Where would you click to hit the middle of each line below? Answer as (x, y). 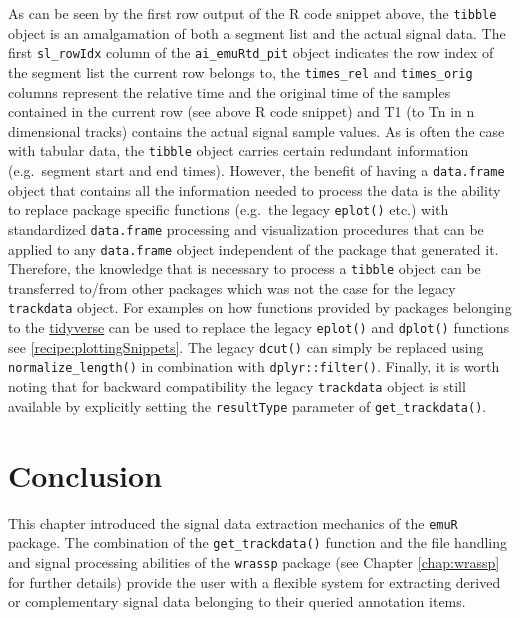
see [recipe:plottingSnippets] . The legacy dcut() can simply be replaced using (246, 346)
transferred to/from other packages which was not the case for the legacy (232, 287)
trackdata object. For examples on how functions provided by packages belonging (260, 307)
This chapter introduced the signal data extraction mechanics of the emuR (233, 522)
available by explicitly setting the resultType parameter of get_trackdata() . (247, 405)
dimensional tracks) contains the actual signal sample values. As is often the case (256, 130)
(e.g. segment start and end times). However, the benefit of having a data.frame (256, 170)
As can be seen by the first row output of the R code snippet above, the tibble (252, 13)
